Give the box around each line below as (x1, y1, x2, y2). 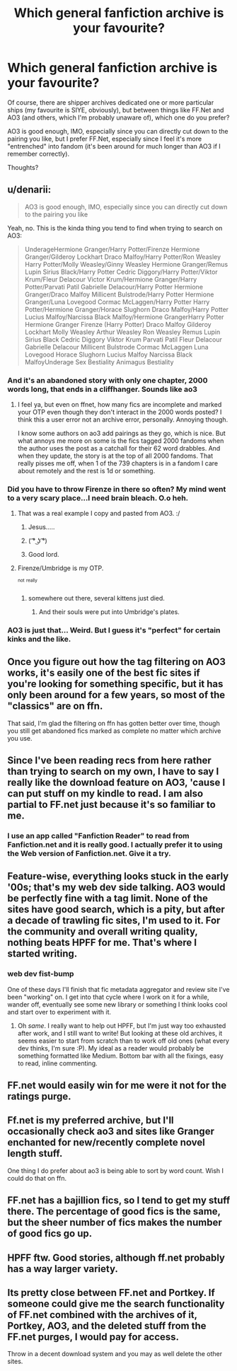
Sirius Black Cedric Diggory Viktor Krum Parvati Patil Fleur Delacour (24, 335, 223, 344)
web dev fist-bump (7, 969, 74, 979)
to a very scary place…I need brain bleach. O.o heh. (7, 493, 189, 503)
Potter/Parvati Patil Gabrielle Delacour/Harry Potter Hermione (24, 282, 204, 291)
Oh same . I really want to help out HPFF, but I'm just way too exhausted (17, 1021, 226, 1030)
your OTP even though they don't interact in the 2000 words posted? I (17, 408, 222, 417)
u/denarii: (7, 184, 52, 196)
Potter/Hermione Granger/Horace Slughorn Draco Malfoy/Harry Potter (24, 305, 229, 313)
